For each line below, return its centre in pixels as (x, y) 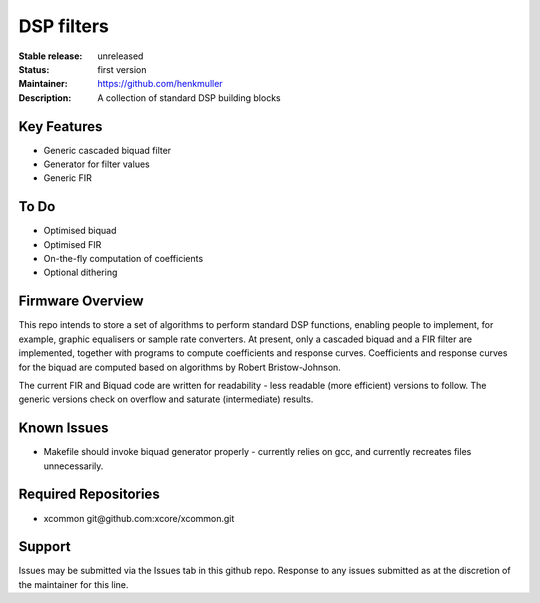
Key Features (60, 126)
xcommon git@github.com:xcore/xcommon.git (139, 518)
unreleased (120, 56)
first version (122, 69)
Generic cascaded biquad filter (107, 150)
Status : (34, 69)
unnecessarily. (73, 466)
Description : (45, 97)
